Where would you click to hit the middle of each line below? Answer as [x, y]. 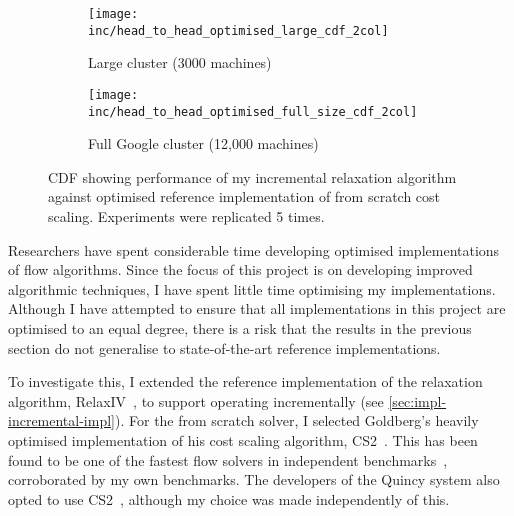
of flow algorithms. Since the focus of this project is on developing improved [240, 269]
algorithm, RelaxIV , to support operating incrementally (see [196, 400]
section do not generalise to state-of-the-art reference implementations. [224, 347]
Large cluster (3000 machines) [180, 62]
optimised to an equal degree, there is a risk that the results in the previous [240, 327]
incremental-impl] [61, 420]
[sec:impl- [417, 400]
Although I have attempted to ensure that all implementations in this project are [257, 308]
